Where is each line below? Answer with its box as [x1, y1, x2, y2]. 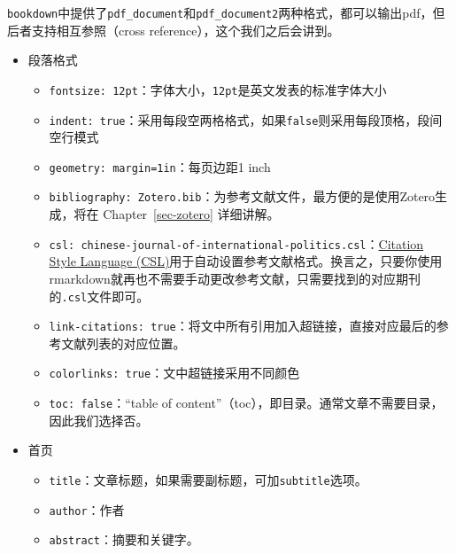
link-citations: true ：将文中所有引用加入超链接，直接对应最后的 [49, 316, 437, 335]
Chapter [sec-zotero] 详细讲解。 [103, 205, 280, 223]
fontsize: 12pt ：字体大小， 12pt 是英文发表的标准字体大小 [49, 80, 387, 98]
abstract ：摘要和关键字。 [49, 530, 199, 549]
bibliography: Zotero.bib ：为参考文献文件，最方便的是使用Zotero [49, 187, 436, 206]
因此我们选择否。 [49, 410, 149, 429]
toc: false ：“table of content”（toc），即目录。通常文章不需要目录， [49, 394, 444, 412]
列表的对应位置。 [86, 333, 186, 352]
